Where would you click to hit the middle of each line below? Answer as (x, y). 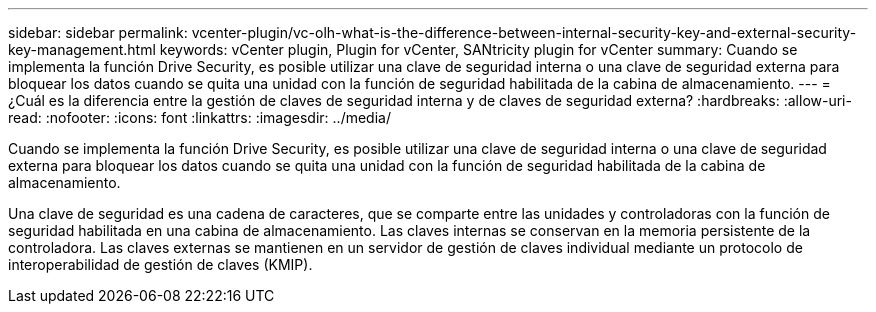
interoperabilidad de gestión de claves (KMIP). (160, 264)
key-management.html (82, 49)
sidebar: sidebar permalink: (98, 32)
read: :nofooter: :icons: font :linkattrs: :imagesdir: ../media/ (199, 117)
